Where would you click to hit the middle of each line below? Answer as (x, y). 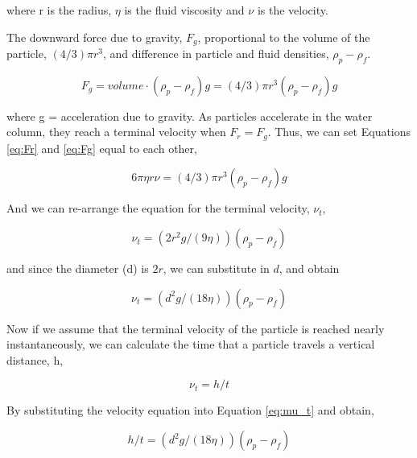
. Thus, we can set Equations (339, 132)
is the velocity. (293, 10)
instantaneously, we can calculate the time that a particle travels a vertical (191, 344)
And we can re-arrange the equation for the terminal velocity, (158, 208)
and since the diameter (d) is (78, 268)
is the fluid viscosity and (184, 10)
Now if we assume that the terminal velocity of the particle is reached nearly (196, 328)
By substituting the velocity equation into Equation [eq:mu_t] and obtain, (190, 410)
